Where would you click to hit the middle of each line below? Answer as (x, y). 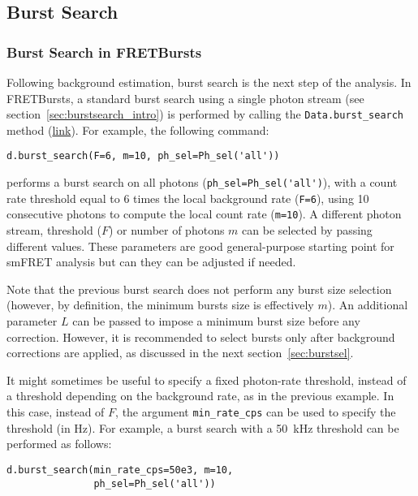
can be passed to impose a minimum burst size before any (216, 321)
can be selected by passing (307, 230)
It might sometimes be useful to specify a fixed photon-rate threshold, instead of (207, 380)
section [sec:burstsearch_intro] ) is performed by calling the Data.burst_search (205, 114)
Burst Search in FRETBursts (104, 52)
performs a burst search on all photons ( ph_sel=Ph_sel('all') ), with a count (202, 182)
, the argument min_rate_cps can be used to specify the (256, 412)
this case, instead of (56, 412)
